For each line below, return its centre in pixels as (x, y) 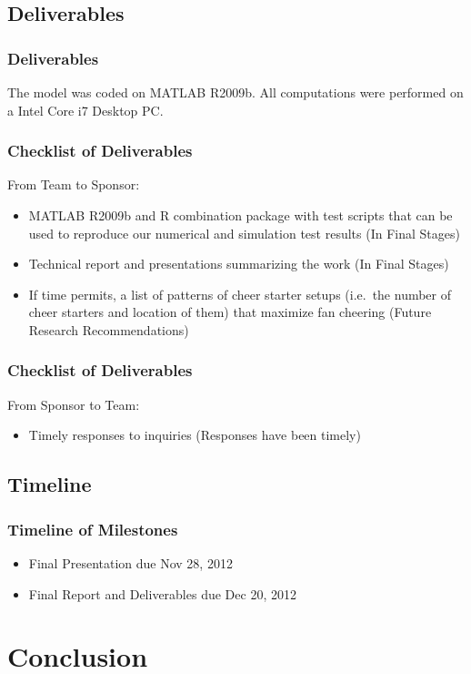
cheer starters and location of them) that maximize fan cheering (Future (230, 312)
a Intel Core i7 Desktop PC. (85, 110)
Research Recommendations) (109, 329)
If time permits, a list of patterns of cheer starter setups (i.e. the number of (240, 294)
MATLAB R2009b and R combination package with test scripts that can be (241, 215)
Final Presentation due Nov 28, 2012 (130, 562)
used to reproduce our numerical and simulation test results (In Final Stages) (244, 233)
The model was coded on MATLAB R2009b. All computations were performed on (235, 92)
